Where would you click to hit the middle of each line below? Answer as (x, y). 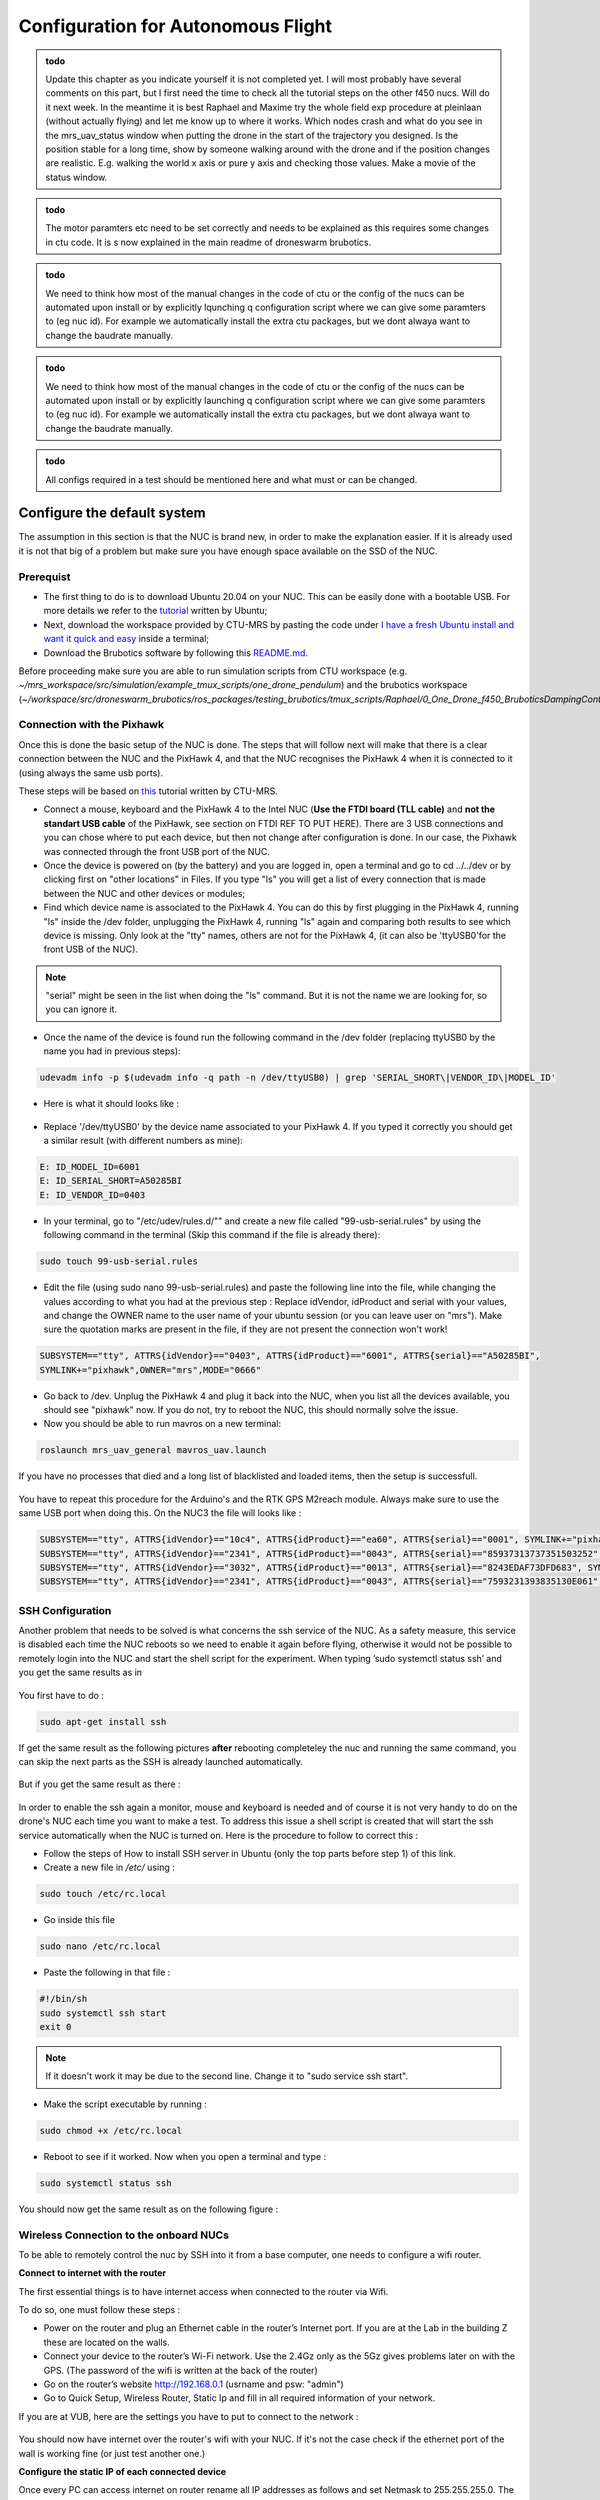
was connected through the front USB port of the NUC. (156, 851)
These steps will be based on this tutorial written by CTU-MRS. (148, 791)
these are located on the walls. (106, 2342)
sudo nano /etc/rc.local (100, 1946)
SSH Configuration (65, 1610)
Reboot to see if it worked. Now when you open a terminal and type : (185, 2156)
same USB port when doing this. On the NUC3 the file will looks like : (160, 1513)
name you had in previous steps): (112, 1051)
